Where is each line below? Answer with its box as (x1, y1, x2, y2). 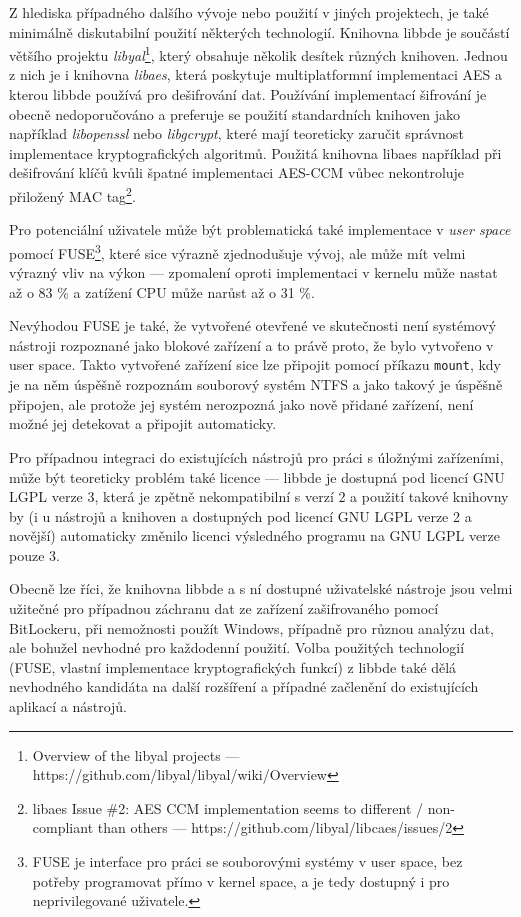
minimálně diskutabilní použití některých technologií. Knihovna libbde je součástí (9, 21, 510, 42)
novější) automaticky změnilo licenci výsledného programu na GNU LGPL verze (9, 525, 501, 546)
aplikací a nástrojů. (9, 696, 127, 717)
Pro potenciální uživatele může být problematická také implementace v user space (9, 219, 511, 240)
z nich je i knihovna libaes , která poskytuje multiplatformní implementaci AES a (9, 64, 502, 85)
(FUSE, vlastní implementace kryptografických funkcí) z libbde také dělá (9, 656, 457, 677)
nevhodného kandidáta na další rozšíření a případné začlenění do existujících (9, 676, 479, 697)
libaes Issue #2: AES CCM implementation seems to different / (32, 797, 424, 818)
